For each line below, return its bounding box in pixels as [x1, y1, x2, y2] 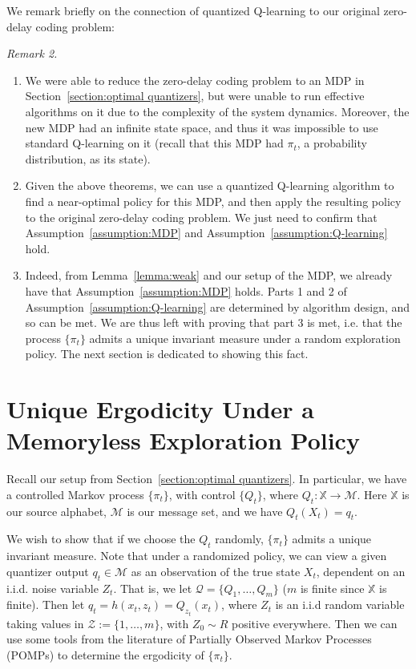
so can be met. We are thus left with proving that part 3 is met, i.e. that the [25, 314, 402, 331]
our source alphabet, [6, 502, 107, 519]
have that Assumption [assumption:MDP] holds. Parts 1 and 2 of [25, 282, 347, 299]
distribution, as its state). [25, 150, 151, 167]
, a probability [297, 135, 367, 151]
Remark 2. [6, 45, 58, 62]
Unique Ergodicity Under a [6, 393, 314, 425]
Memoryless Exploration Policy [6, 424, 360, 457]
